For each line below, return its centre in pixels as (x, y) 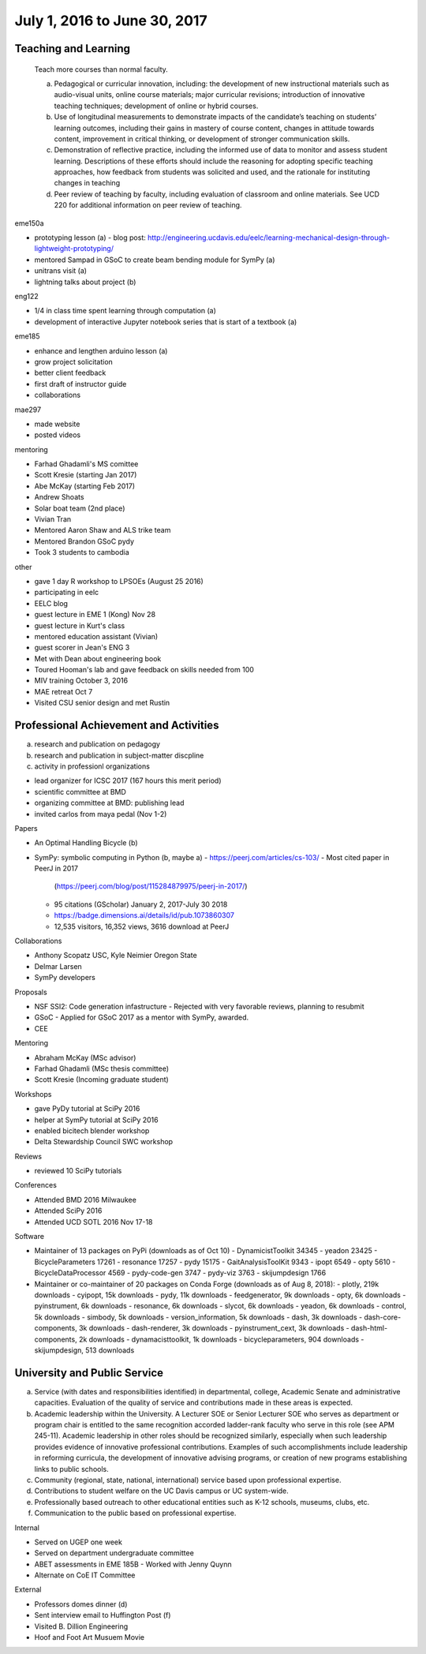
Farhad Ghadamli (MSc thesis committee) (102, 1068)
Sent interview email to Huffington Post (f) (103, 1615)
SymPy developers (65, 978)
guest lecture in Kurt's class (80, 625)
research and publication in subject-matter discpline (119, 755)
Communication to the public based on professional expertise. (135, 1513)
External (28, 1589)
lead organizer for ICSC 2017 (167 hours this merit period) (128, 780)
